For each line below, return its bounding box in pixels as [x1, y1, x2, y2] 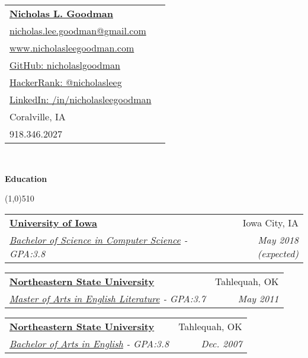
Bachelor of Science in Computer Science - [9, 232, 188, 247]
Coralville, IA [9, 110, 66, 123]
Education [5, 172, 47, 184]
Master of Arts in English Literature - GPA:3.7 [9, 291, 206, 305]
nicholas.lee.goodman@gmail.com [9, 24, 146, 37]
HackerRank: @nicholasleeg [9, 75, 122, 89]
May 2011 [238, 291, 279, 305]
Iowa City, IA [242, 215, 299, 229]
